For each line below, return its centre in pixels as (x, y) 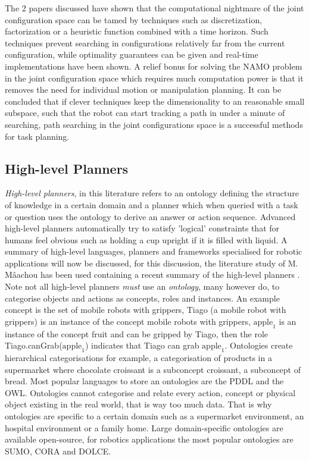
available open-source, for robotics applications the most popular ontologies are (149, 439)
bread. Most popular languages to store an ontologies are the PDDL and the (144, 381)
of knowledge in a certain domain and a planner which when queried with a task (152, 204)
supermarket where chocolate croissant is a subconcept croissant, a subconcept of (153, 369)
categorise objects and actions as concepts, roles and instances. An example (142, 298)
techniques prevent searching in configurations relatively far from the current (145, 43)
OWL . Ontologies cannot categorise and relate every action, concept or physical (150, 392)
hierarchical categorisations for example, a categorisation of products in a (138, 358)
